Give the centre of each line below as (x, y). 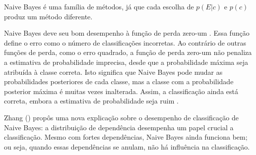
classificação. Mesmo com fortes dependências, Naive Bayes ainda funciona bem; (126, 137)
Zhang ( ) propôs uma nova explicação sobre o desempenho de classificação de (121, 117)
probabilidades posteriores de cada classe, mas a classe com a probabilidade (119, 81)
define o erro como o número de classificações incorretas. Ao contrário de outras (125, 42)
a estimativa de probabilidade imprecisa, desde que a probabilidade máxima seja (126, 62)
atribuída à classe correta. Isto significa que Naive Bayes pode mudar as (113, 72)
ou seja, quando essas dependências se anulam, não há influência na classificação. (127, 146)
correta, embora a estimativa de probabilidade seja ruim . (91, 101)
